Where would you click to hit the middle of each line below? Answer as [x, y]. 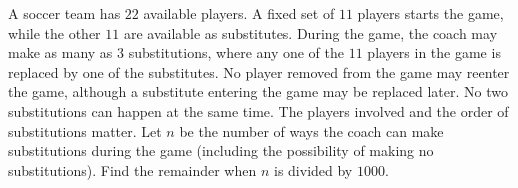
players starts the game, [430, 13]
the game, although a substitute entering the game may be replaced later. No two [258, 91]
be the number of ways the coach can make [311, 130]
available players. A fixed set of [239, 13]
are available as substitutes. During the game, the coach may [310, 32]
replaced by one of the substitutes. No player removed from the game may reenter [259, 71]
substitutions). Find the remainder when [132, 169]
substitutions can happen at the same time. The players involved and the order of [258, 110]
